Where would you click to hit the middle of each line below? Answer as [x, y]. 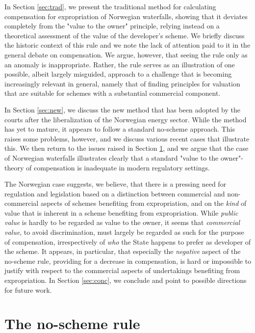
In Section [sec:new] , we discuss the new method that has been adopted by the [123, 109]
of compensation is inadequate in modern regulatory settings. [118, 167]
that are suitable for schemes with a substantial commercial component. [113, 93]
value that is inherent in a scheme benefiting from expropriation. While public [121, 212]
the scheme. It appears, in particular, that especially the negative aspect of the [123, 251]
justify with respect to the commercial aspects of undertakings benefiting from [122, 270]
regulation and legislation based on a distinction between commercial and [115, 193]
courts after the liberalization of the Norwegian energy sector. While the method [126, 119]
